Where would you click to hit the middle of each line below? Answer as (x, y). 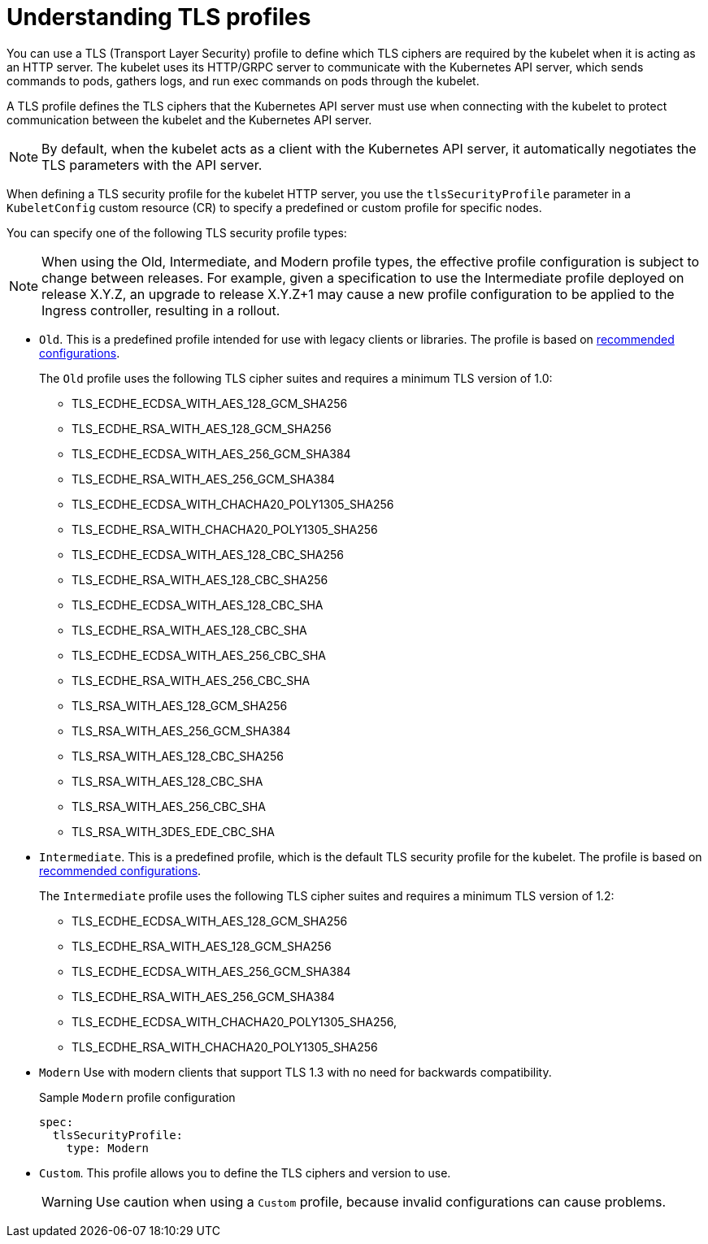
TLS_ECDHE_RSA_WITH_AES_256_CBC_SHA (191, 680)
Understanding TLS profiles (159, 17)
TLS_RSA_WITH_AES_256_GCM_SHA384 (181, 730)
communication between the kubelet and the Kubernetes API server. (189, 119)
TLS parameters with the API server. (152, 165)
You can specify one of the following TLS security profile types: (177, 232)
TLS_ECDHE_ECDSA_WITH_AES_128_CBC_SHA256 (208, 554)
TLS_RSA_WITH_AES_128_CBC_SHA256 (178, 756)
